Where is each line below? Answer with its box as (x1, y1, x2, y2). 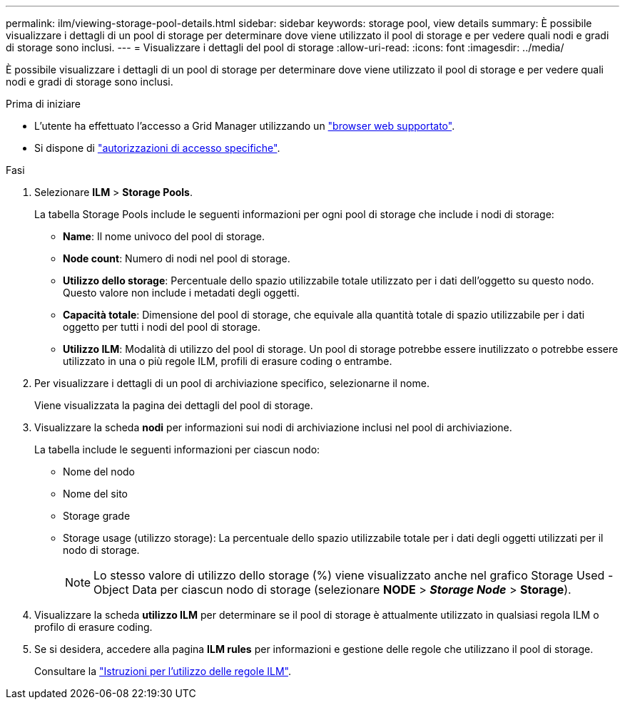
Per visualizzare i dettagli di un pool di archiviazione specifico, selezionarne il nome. (34, 377, 430, 389)
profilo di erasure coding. (34, 621, 153, 633)
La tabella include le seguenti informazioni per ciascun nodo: (34, 443, 320, 456)
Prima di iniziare (6, 98, 81, 110)
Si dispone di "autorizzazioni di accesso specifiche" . (34, 142, 280, 154)
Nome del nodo (63, 465, 136, 478)
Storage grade (63, 510, 131, 522)
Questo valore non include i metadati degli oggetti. (63, 287, 300, 299)
